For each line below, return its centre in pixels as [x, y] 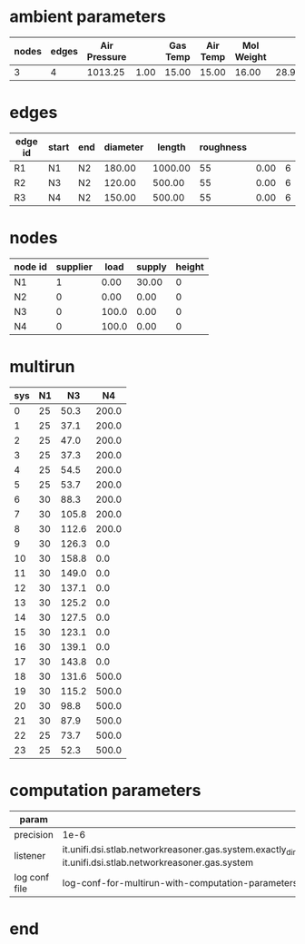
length [172, 147]
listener [30, 856]
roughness [223, 147]
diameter [124, 147]
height [190, 267]
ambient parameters [88, 17]
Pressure [107, 56]
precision [34, 834]
